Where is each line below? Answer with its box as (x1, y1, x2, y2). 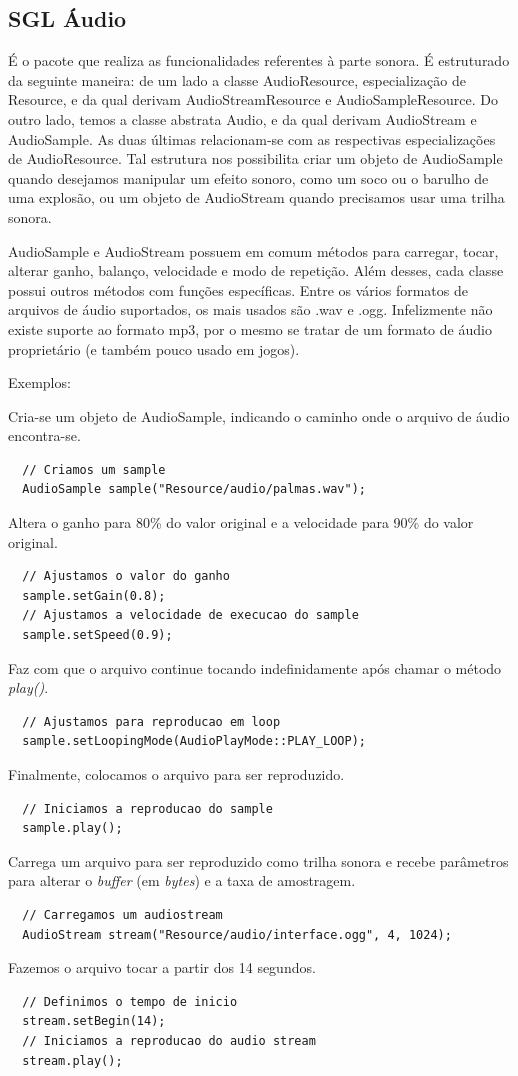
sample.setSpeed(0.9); (22, 628, 173, 643)
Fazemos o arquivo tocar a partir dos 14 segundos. (8, 957, 316, 978)
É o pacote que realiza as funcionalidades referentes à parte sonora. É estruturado (8, 50, 510, 71)
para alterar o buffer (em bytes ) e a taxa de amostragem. (8, 870, 356, 891)
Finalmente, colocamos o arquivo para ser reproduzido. (8, 764, 345, 785)
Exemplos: (8, 372, 71, 393)
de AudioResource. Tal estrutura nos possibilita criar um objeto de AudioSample (8, 148, 503, 169)
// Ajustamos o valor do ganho (22, 569, 230, 584)
